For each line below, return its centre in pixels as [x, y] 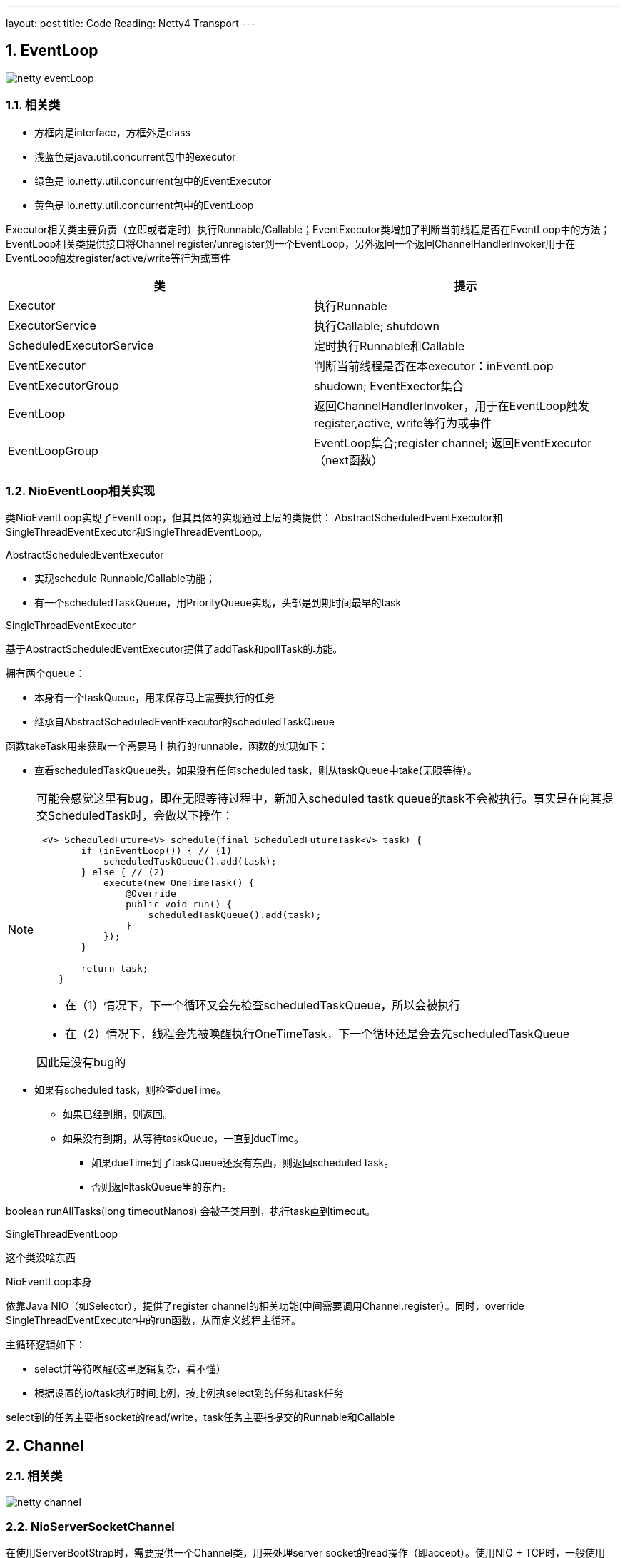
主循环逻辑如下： [46, 1345]
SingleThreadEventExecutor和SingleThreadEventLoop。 [137, 532]
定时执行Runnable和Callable [390, 346]
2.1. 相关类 [34, 1476]
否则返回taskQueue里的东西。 [162, 1187]
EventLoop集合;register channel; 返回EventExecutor [453, 443]
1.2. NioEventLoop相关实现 [81, 490]
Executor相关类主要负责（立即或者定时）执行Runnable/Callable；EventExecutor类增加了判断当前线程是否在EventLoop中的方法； [308, 229]
